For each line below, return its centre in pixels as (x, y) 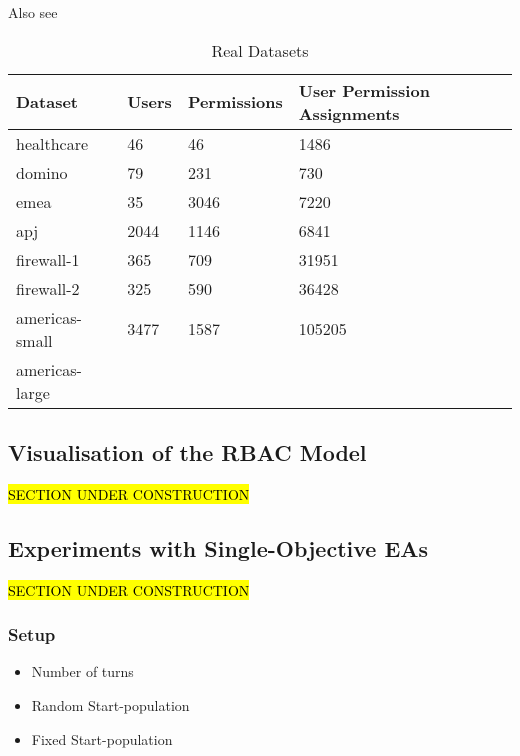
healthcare (52, 143)
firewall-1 (48, 259)
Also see (33, 12)
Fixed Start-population (102, 738)
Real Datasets (260, 50)
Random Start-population (110, 705)
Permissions (235, 102)
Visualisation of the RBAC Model (187, 451)
